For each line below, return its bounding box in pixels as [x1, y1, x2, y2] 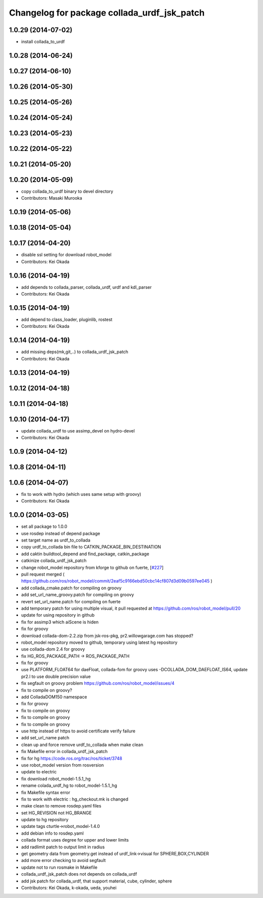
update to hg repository [21, 817, 69, 823]
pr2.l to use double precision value [21, 673, 91, 679]
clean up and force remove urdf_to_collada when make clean [21, 742, 144, 748]
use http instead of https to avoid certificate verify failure [21, 728, 136, 734]
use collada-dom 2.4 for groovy [21, 646, 85, 652]
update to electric [21, 769, 57, 775]
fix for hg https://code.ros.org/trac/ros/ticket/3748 [21, 755, 123, 761]
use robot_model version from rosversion [21, 762, 104, 768]
